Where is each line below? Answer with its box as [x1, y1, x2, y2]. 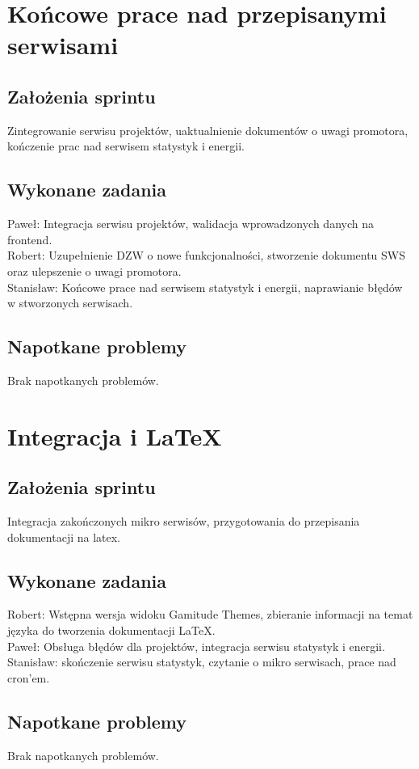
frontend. [7, 230, 52, 247]
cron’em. [7, 669, 50, 686]
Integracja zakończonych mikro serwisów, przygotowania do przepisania [7, 513, 360, 530]
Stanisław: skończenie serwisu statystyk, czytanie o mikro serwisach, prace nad [7, 653, 396, 670]
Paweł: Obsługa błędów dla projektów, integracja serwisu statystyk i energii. [7, 637, 385, 654]
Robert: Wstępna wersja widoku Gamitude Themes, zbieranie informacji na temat [7, 606, 413, 623]
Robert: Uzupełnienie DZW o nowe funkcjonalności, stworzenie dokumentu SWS [7, 247, 406, 264]
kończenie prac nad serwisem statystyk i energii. [7, 137, 245, 154]
